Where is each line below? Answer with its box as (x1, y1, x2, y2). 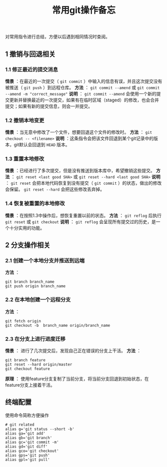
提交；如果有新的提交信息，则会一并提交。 (5, 103, 93, 109)
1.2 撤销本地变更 (5, 117, 44, 124)
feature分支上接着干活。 (5, 382, 55, 388)
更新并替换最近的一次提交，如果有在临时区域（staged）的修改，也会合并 (9, 97, 160, 103)
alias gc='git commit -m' (5, 440, 59, 445)
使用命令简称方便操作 (5, 412, 49, 418)
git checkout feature (5, 367, 50, 372)
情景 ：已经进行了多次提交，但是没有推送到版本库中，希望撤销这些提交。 (5, 168, 155, 174)
